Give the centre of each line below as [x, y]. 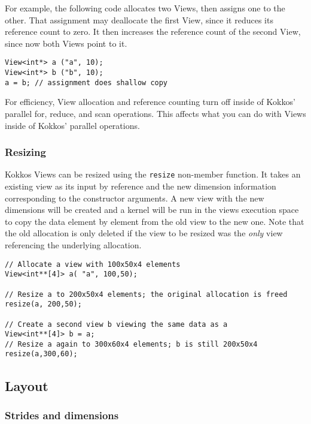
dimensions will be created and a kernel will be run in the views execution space [152, 210]
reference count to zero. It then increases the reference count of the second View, [153, 31]
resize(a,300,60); [41, 354]
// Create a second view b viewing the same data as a [116, 324]
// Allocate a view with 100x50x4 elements [93, 264]
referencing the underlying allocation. [73, 244]
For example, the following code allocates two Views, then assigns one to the [145, 8]
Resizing [25, 152]
